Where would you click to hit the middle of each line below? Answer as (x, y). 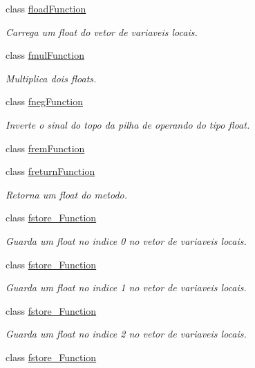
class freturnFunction (50, 171)
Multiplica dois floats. (51, 78)
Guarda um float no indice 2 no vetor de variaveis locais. (126, 334)
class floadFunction (46, 8)
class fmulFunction (45, 55)
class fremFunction (45, 148)
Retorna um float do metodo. (67, 194)
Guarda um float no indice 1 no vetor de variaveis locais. (126, 287)
